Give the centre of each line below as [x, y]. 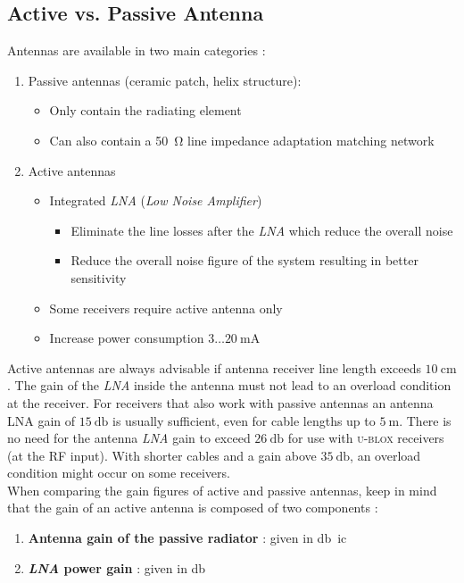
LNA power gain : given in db [117, 567]
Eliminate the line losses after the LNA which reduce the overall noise [262, 230]
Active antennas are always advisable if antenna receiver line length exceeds [214, 367]
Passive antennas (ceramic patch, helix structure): [165, 80]
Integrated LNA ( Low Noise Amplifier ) [156, 200]
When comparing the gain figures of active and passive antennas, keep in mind [222, 490]
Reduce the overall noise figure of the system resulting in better [244, 260]
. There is [425, 420]
